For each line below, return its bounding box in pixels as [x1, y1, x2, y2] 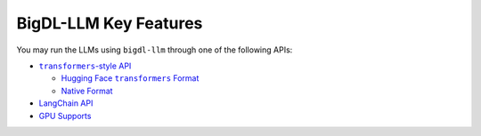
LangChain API [38, 98, 94, 108]
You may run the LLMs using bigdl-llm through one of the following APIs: [16, 44, 293, 55]
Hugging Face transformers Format [61, 73, 200, 84]
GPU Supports [38, 110, 92, 121]
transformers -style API [38, 60, 132, 71]
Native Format [61, 85, 113, 96]
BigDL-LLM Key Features [16, 13, 203, 33]
